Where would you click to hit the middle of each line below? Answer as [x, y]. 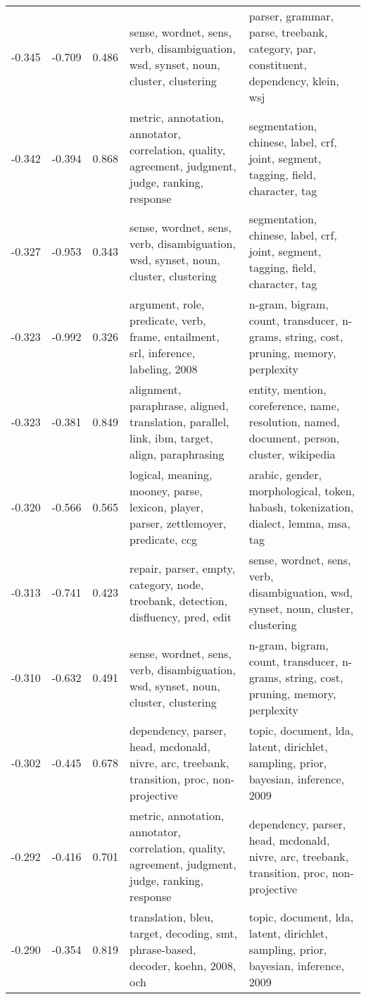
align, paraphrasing [177, 454]
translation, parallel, [179, 422]
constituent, [278, 64]
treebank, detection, [179, 600]
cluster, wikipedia [292, 454]
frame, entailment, [175, 336]
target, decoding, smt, [184, 933]
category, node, [167, 584]
